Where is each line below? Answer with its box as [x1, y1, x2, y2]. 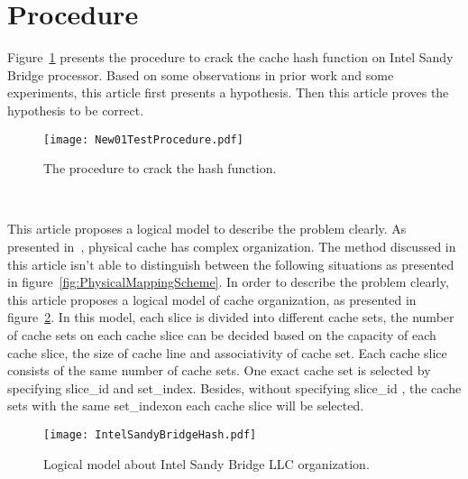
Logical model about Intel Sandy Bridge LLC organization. [43, 454, 370, 473]
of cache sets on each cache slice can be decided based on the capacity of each [7, 325, 436, 344]
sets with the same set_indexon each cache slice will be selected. [7, 396, 364, 415]
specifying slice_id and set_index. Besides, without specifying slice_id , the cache [7, 378, 462, 397]
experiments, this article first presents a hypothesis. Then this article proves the [7, 83, 449, 102]
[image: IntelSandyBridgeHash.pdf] [43, 428, 257, 441]
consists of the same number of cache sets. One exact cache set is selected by [7, 361, 431, 380]
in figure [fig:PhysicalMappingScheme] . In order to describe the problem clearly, [7, 272, 449, 291]
